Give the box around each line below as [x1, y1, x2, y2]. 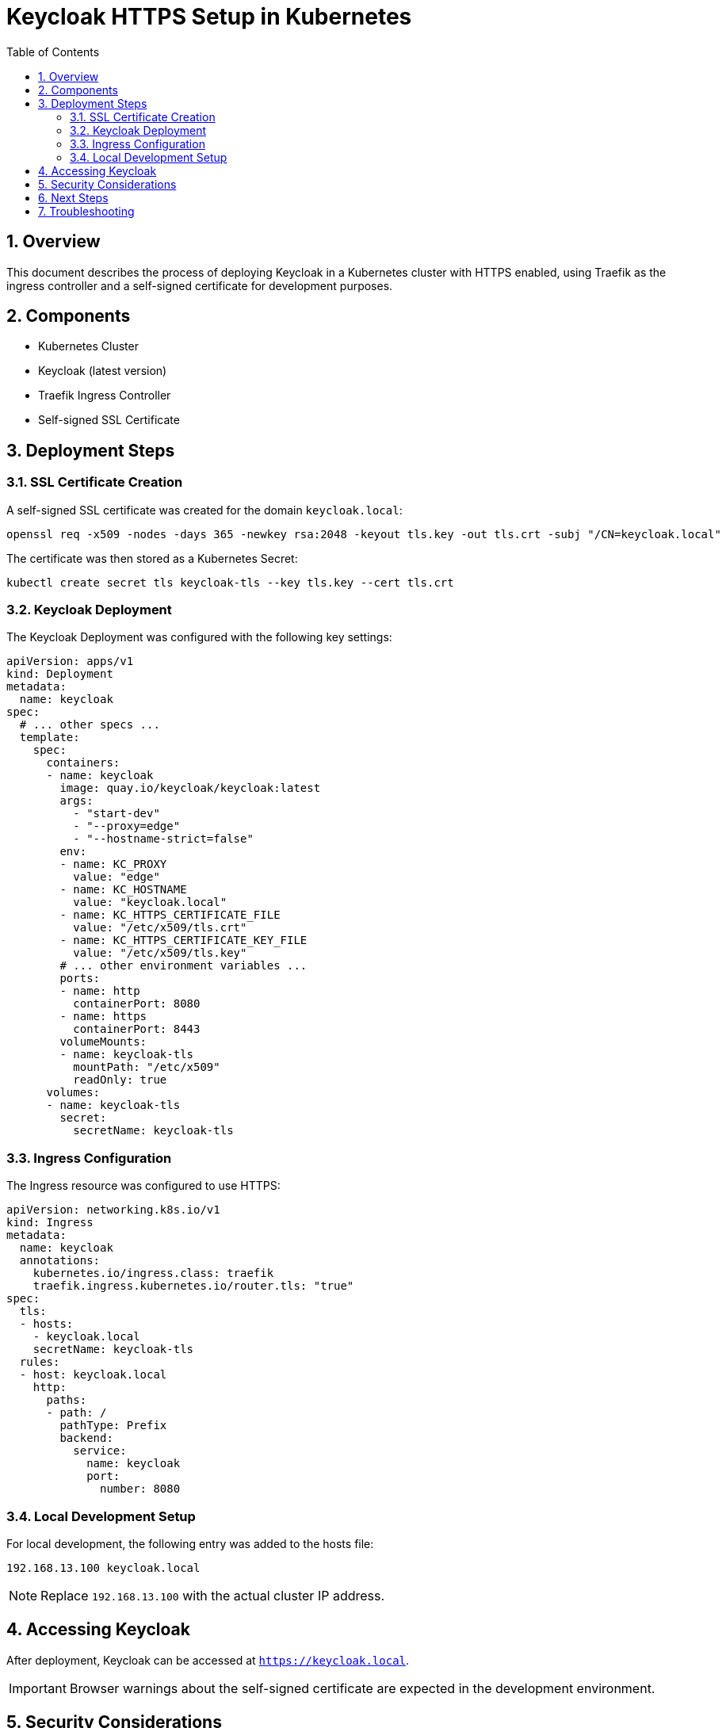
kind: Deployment [6, 667, 113, 681]
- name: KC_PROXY [59, 858, 167, 871]
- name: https [59, 1010, 147, 1023]
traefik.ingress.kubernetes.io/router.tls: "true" [32, 1279, 354, 1293]
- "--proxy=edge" [73, 820, 181, 833]
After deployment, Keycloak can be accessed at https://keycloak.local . [6, 1653, 410, 1667]
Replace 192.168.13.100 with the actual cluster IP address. [40, 1587, 385, 1604]
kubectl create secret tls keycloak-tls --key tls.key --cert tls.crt [6, 575, 454, 589]
